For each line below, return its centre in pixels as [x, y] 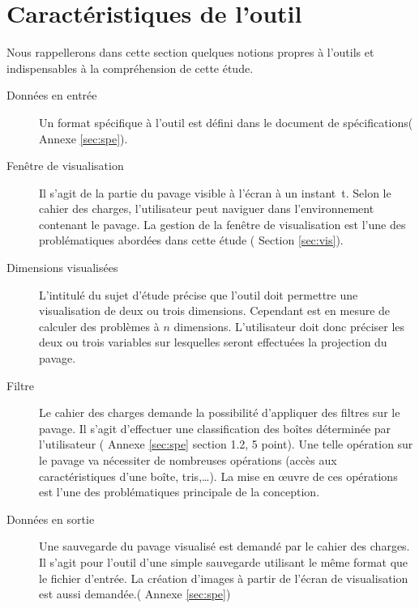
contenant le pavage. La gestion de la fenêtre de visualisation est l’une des [222, 224]
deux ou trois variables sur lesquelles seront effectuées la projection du [213, 342]
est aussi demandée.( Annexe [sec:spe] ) [135, 594]
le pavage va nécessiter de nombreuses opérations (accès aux [188, 460]
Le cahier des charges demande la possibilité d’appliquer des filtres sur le [220, 412]
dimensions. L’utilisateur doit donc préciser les [289, 326]
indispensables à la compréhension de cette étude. [130, 68]
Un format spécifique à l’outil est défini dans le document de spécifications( [226, 122]
